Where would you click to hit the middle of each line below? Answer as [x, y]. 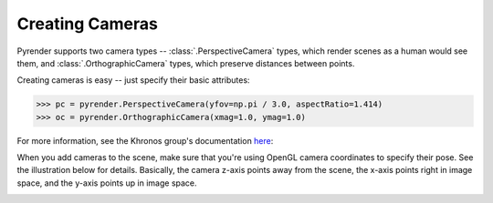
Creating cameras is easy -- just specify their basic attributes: [133, 80]
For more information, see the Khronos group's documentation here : [145, 140]
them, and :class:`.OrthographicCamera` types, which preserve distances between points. [186, 63]
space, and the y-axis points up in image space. [107, 183]
